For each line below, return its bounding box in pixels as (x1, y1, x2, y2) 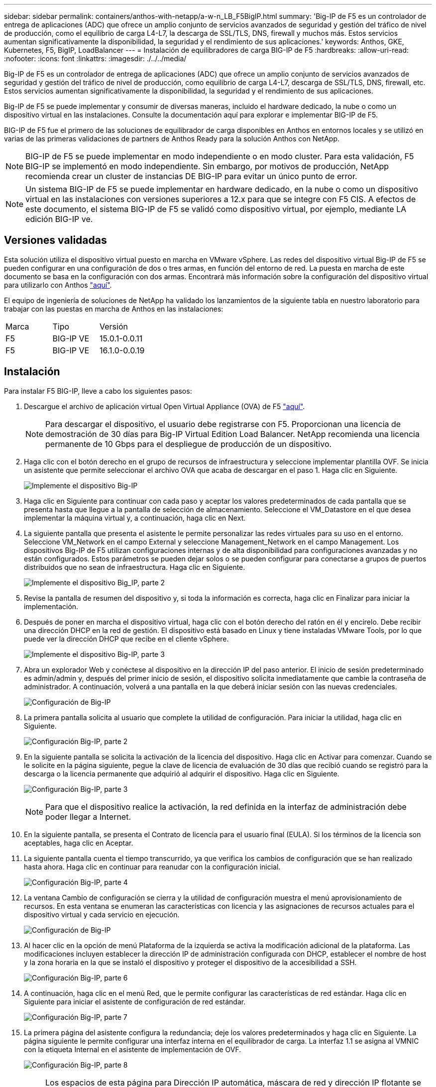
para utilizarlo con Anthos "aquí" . (4, 280, 112, 289)
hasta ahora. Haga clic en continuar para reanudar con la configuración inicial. (24, 862, 281, 871)
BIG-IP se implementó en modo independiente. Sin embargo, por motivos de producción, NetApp (25, 161, 389, 171)
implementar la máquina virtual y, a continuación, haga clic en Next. (24, 513, 246, 522)
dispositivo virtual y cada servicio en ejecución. (24, 910, 180, 919)
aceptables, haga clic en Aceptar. (24, 838, 133, 847)
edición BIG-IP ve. (25, 214, 93, 224)
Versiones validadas (4, 234, 107, 247)
